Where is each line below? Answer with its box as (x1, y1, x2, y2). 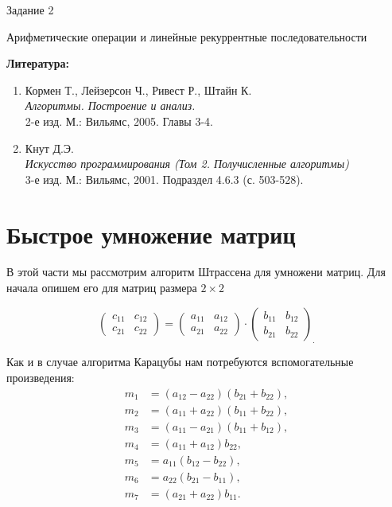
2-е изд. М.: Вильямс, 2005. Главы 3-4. (25, 112, 213, 129)
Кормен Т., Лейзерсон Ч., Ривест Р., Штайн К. (25, 81, 252, 98)
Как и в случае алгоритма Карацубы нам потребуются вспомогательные (6, 353, 354, 370)
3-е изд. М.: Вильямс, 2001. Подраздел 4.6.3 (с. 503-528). (25, 170, 304, 187)
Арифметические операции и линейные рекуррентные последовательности (6, 28, 367, 45)
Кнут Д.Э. (25, 139, 74, 156)
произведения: (6, 369, 75, 386)
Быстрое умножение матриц (6, 217, 296, 250)
